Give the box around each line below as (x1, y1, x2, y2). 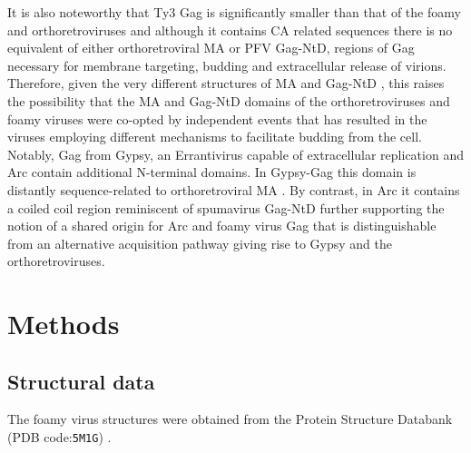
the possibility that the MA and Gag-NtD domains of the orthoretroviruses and (7, 91, 450, 110)
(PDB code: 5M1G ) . (7, 428, 112, 447)
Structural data (7, 367, 155, 395)
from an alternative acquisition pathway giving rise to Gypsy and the (7, 233, 392, 252)
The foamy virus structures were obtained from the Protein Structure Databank (7, 409, 453, 428)
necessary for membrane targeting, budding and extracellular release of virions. (7, 55, 446, 74)
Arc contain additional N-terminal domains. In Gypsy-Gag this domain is (7, 162, 417, 182)
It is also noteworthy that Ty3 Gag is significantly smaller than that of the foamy (7, 3, 461, 21)
